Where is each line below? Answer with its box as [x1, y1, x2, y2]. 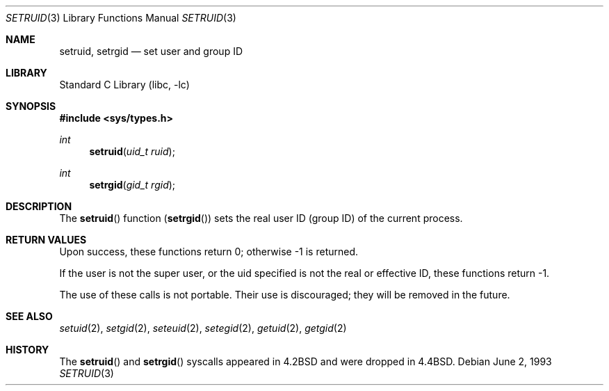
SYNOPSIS [6, 100, 56, 112]
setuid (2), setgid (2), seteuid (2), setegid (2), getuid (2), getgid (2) [59, 322, 347, 334]
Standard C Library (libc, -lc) [59, 79, 190, 90]
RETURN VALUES [6, 234, 87, 246]
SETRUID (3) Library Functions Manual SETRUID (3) [6, 12, 236, 24]
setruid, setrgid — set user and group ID [59, 45, 243, 57]
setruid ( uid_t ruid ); [89, 145, 175, 157]
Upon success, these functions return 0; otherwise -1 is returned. [59, 246, 359, 257]
